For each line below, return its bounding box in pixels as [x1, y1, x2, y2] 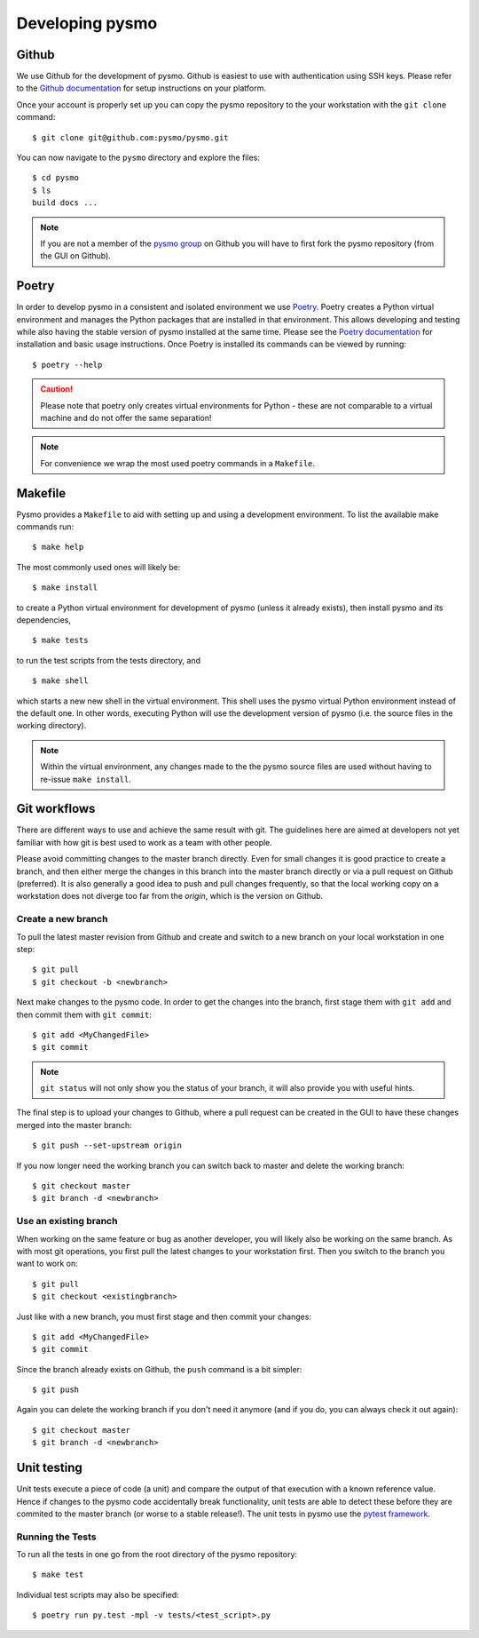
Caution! [40, 384, 74, 394]
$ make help [32, 542, 84, 553]
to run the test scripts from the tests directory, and [16, 655, 201, 665]
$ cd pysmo [32, 173, 80, 183]
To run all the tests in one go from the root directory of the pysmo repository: [16, 1549, 297, 1560]
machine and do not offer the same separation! [40, 413, 212, 423]
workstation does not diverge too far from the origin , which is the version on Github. [16, 891, 324, 902]
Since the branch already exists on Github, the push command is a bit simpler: [16, 1364, 302, 1374]
